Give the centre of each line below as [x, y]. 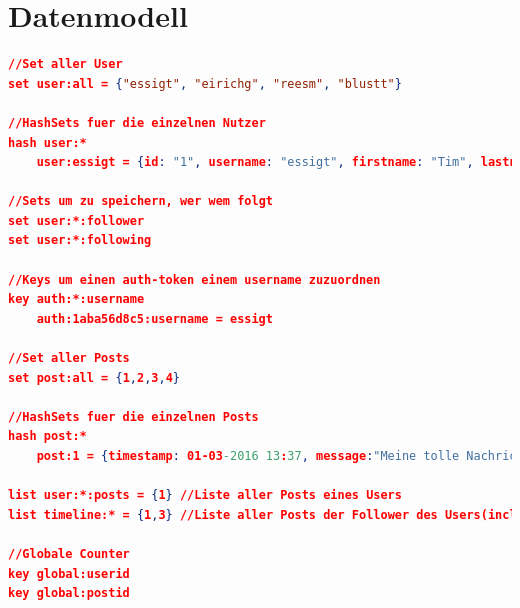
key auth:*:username [76, 299]
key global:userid [69, 573]
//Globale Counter [69, 553]
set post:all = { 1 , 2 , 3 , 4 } [94, 377]
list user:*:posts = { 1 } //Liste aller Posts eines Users [205, 495]
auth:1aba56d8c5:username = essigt [154, 318]
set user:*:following [80, 240]
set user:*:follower [76, 220]
